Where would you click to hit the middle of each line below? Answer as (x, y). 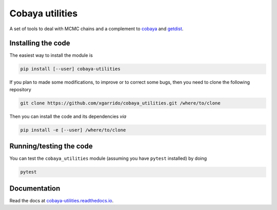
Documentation (35, 188)
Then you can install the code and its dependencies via (68, 116)
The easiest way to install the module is (51, 55)
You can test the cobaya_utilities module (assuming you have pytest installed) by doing (108, 158)
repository (21, 89)
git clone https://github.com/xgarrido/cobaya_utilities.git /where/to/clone (120, 103)
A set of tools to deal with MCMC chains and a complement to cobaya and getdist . (96, 29)
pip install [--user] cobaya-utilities (70, 69)
